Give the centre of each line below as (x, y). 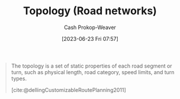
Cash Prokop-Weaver (90, 27)
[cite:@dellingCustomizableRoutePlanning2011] (69, 90)
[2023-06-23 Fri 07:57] (90, 39)
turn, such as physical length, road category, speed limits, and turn (93, 72)
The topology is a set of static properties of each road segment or (91, 66)
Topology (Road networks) (90, 11)
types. (19, 78)
